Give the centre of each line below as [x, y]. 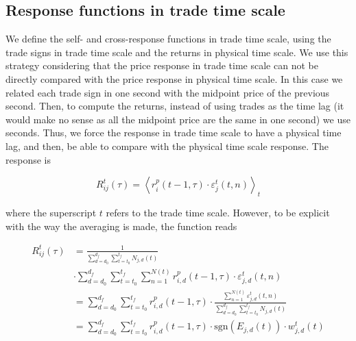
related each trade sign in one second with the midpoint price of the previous [168, 92]
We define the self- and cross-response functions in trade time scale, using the [168, 39]
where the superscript [51, 212]
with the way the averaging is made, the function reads [121, 226]
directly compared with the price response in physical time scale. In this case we [174, 78]
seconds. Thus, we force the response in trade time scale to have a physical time [174, 132]
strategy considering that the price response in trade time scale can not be [162, 65]
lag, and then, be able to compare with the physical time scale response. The [167, 146]
